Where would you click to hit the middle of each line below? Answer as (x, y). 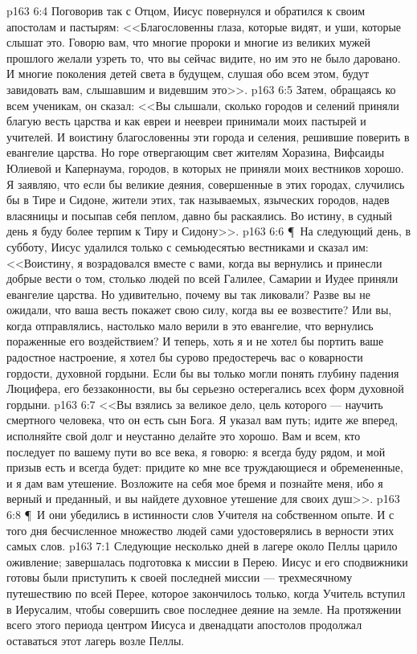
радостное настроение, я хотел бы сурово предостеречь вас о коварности (185, 357)
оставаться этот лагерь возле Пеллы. (96, 640)
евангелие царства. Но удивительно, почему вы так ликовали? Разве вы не (189, 294)
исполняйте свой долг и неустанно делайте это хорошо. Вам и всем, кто (184, 436)
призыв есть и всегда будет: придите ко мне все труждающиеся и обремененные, (205, 467)
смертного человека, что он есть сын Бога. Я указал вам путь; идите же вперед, (202, 420)
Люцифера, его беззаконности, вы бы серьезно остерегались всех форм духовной (205, 388)
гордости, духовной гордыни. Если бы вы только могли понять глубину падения (203, 372)
